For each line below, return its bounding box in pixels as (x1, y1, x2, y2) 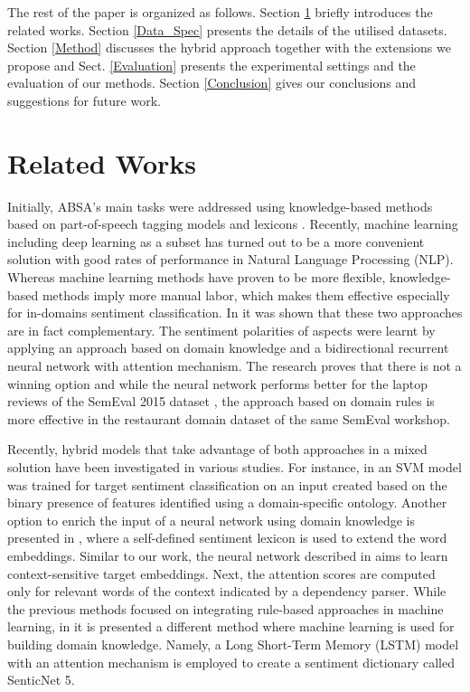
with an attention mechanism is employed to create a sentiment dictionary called (7, 652, 455, 671)
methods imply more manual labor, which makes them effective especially (42, 285, 450, 304)
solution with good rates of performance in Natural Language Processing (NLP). (7, 250, 454, 269)
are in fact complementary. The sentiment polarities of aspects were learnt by (7, 320, 436, 339)
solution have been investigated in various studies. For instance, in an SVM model (7, 458, 462, 476)
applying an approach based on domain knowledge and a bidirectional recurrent (7, 338, 449, 357)
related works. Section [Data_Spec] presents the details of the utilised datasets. (7, 20, 447, 39)
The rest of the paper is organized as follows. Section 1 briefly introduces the (7, 3, 433, 21)
